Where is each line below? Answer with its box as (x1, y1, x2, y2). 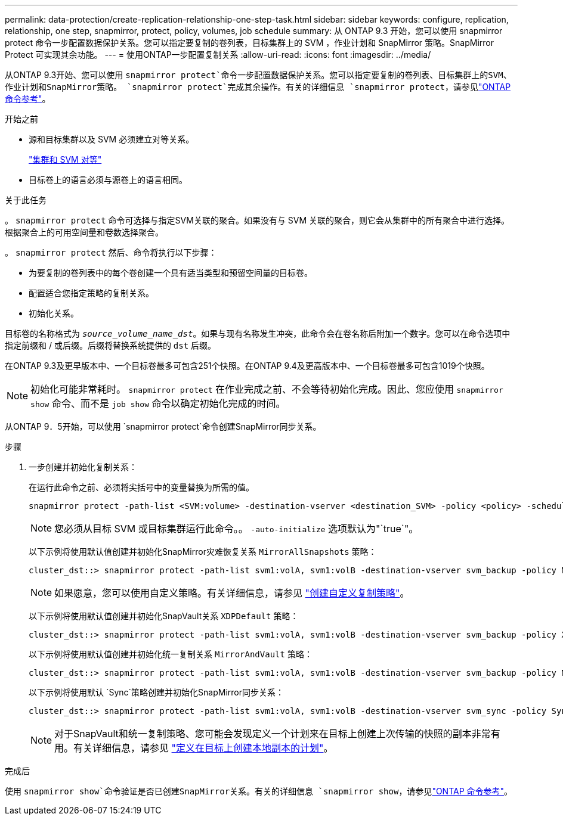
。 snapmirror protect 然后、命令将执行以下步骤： (5, 247, 217, 257)
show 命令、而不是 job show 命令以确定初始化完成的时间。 (30, 397, 286, 409)
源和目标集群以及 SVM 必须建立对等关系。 (29, 134, 194, 144)
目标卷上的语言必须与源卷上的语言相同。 (29, 175, 187, 185)
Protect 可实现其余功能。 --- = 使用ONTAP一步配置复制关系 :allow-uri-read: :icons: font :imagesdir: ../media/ (5, 49, 431, 60)
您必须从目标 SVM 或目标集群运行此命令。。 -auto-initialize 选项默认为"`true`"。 (54, 523, 419, 535)
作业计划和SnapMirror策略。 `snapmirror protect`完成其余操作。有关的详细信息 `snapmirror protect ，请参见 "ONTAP (5, 82, 511, 92)
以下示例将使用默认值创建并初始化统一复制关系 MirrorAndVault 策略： (29, 649, 313, 659)
